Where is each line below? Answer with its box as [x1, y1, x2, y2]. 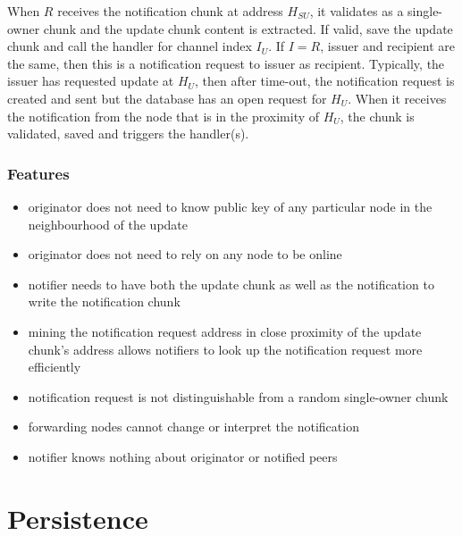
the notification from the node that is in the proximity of [7, 106, 320, 125]
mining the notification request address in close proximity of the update [28, 322, 422, 340]
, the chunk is [340, 106, 415, 125]
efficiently [28, 357, 81, 376]
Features [7, 162, 70, 184]
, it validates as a [309, 2, 404, 20]
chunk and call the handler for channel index [7, 37, 252, 55]
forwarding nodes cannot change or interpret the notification [28, 417, 359, 436]
